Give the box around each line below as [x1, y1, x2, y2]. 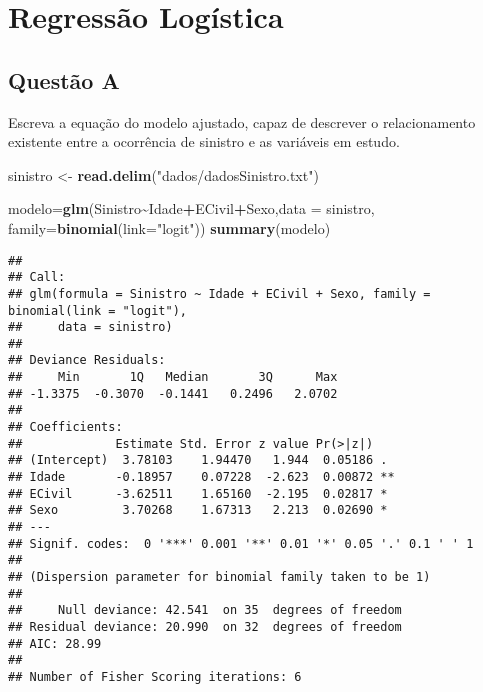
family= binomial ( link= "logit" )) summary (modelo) [8, 217, 331, 238]
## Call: [8, 270, 66, 285]
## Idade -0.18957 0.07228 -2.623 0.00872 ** [8, 470, 395, 485]
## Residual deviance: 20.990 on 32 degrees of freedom [8, 619, 402, 634]
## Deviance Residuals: [8, 353, 166, 368]
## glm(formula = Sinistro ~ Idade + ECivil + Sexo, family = [8, 286, 431, 301]
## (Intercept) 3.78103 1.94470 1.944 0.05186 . [8, 453, 388, 468]
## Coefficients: [8, 420, 123, 435]
